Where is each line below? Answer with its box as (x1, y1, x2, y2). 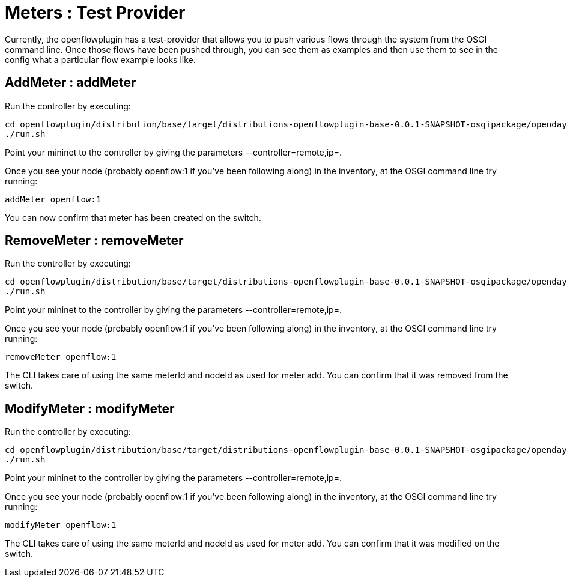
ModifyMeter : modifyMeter (5, 401, 175, 416)
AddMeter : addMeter (5, 75, 136, 91)
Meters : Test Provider (5, 2, 186, 23)
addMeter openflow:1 (5, 194, 102, 204)
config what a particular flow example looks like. (5, 54, 196, 65)
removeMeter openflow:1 (5, 352, 117, 362)
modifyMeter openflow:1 (5, 520, 117, 530)
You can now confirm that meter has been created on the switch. (5, 212, 261, 223)
